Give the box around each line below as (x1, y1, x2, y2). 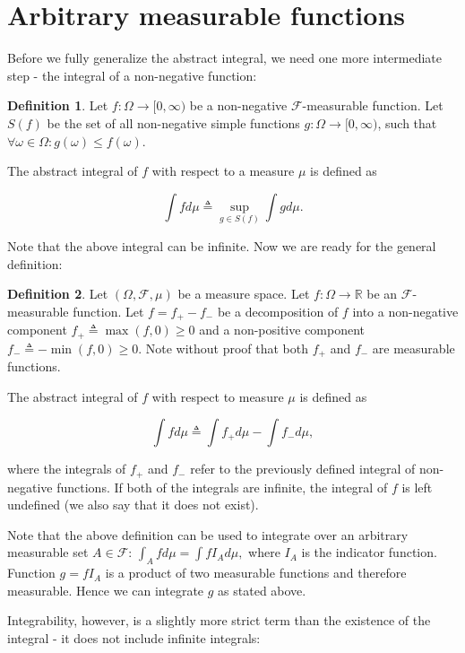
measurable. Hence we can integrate (7, 580, 204, 599)
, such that (377, 113, 437, 132)
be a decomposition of (217, 301, 339, 320)
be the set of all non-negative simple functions (47, 113, 300, 132)
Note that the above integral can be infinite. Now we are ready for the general (7, 236, 436, 255)
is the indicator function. (301, 543, 437, 562)
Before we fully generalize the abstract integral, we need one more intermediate (7, 48, 443, 67)
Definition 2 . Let (7, 284, 108, 303)
